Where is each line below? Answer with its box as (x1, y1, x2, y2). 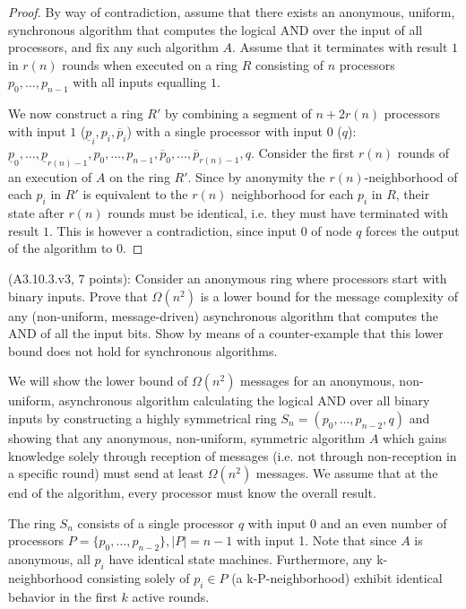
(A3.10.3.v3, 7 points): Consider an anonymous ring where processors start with (8, 269, 447, 288)
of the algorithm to (8, 239, 113, 257)
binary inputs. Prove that (8, 286, 148, 305)
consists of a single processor (77, 513, 235, 532)
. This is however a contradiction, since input (49, 221, 298, 239)
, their (395, 185, 430, 204)
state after (8, 204, 65, 222)
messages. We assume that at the (255, 464, 438, 483)
